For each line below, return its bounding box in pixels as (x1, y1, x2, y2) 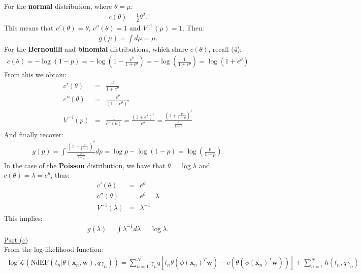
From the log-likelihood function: (4, 244, 103, 254)
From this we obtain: (4, 69, 67, 80)
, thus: (50, 170, 70, 180)
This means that (4, 22, 54, 32)
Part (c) (4, 234, 28, 244)
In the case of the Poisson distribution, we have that (4, 160, 165, 170)
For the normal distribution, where (4, 1, 112, 11)
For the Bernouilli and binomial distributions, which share (4, 43, 188, 54)
